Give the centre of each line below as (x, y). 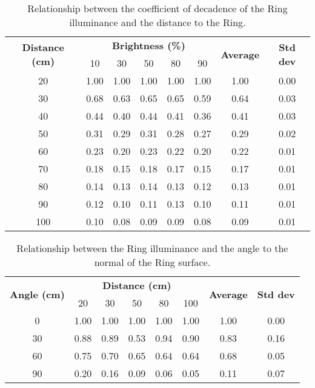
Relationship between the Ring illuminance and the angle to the (152, 248)
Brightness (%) (149, 45)
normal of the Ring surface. (152, 262)
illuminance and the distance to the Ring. (157, 22)
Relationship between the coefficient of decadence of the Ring (157, 8)
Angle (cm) (37, 294)
